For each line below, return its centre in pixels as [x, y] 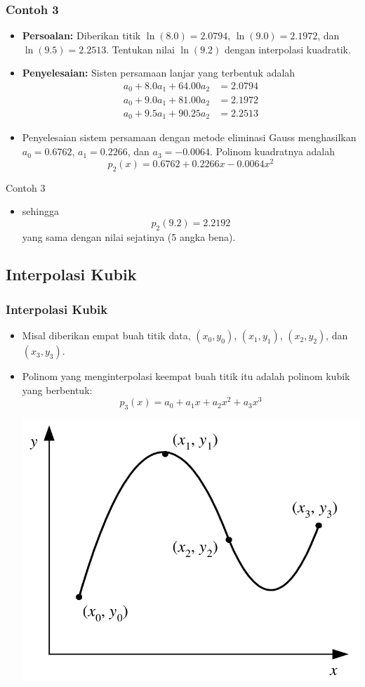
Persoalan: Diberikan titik [81, 35]
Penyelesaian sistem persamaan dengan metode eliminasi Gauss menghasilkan [189, 137]
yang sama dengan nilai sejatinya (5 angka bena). [129, 236]
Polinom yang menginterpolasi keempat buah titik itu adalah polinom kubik [186, 376]
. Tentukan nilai [140, 49]
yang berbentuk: [57, 390]
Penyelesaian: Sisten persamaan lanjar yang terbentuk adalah [159, 73]
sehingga [40, 211]
